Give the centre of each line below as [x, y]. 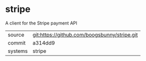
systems [18, 51]
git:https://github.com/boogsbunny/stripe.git [85, 34]
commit [17, 42]
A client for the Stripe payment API [41, 23]
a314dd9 [44, 42]
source [16, 34]
